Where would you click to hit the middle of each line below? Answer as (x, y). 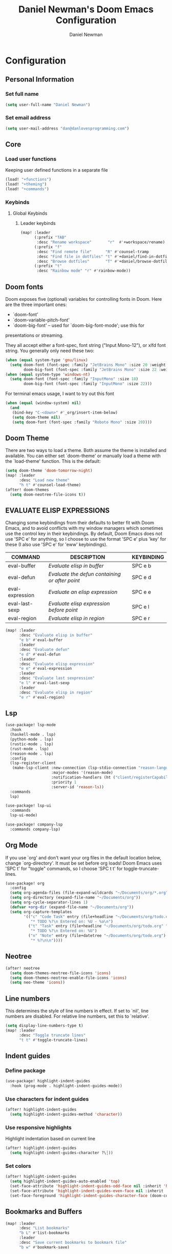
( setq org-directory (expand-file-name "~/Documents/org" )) (75, 898)
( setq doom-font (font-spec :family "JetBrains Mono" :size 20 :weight (88, 365)
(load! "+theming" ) (26, 184)
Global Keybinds (30, 213)
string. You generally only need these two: (50, 351)
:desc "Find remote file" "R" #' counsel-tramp (93, 252)
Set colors (18, 1166)
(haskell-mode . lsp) (33, 735)
